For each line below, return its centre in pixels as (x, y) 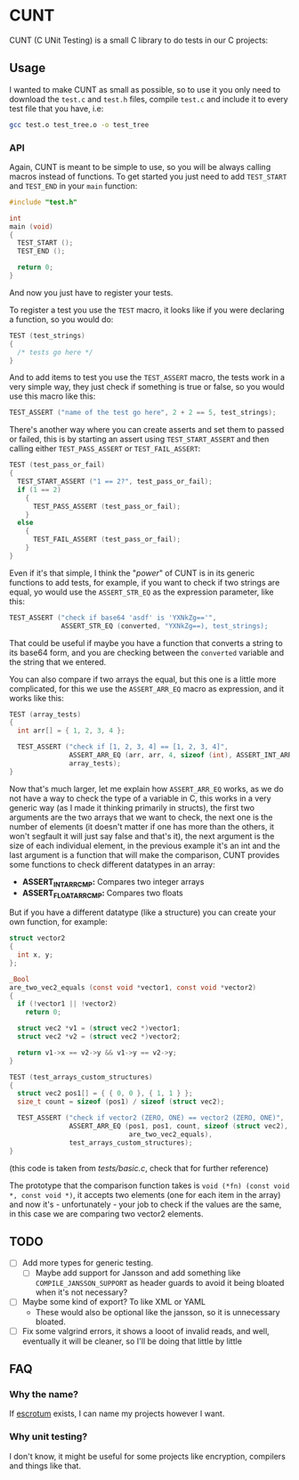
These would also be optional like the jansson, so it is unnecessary (158, 1312)
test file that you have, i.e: (57, 109)
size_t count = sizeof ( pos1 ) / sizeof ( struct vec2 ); (121, 1102)
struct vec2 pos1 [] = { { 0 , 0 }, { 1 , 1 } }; (105, 1094)
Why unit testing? (48, 1436)
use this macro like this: (53, 396)
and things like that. (45, 1466)
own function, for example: (59, 922)
